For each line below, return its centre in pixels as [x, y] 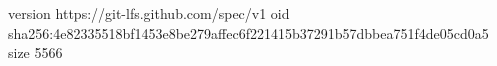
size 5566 [35, 52]
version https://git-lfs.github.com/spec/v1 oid [149, 13]
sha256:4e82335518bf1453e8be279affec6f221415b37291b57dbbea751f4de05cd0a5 [248, 32]
